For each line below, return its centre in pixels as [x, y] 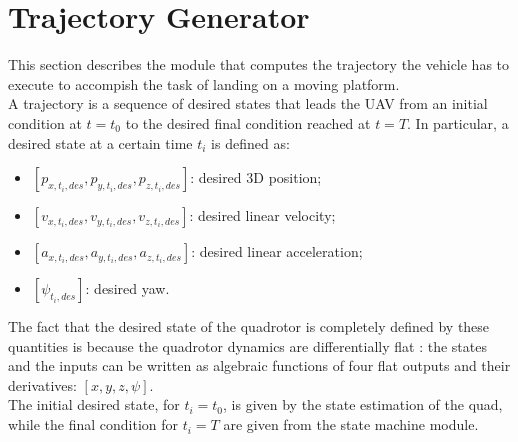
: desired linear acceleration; [277, 251]
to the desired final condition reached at [248, 122]
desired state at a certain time [100, 142]
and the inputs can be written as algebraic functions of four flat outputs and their [259, 365]
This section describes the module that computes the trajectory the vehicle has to [259, 64]
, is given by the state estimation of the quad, [363, 404]
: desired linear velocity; [262, 215]
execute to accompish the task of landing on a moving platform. [204, 83]
